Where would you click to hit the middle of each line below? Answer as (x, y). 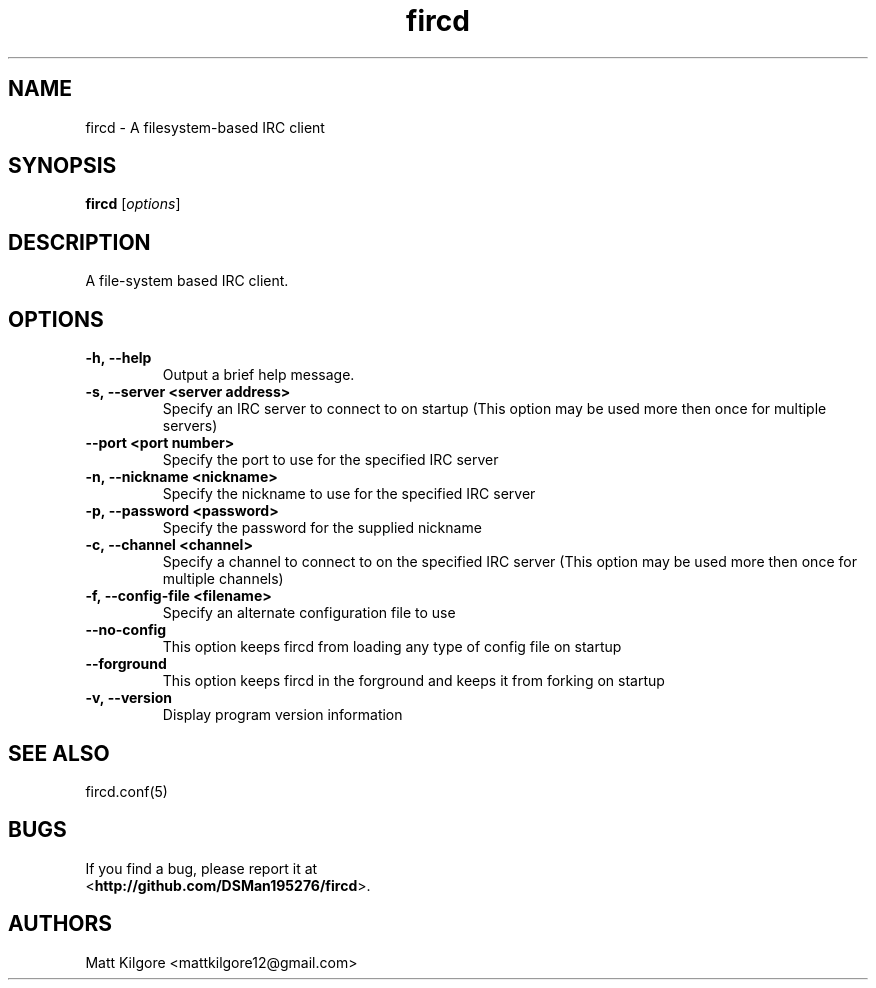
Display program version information (282, 715)
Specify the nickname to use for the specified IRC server (349, 494)
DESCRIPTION (79, 242)
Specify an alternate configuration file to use (309, 613)
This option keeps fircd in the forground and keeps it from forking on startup (413, 681)
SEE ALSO (59, 753)
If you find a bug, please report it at (201, 868)
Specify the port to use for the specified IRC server (330, 460)
